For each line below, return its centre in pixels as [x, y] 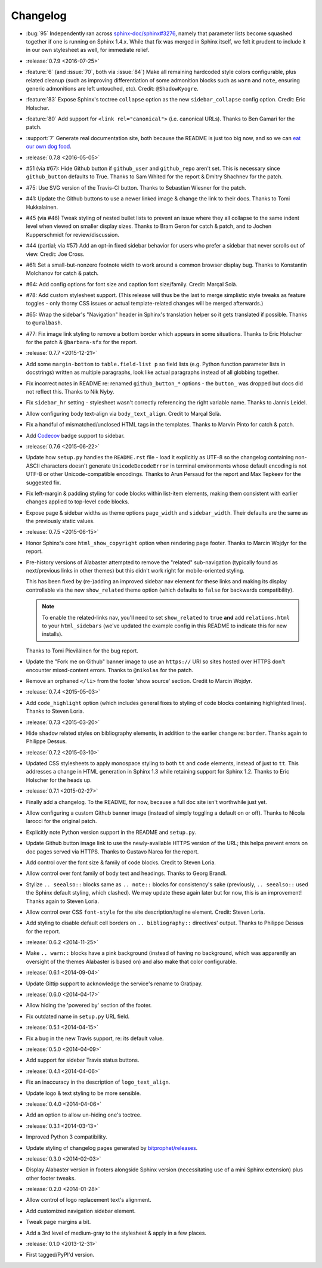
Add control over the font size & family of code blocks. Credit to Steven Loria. [121, 862]
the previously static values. [60, 521]
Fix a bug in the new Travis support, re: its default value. [95, 1038]
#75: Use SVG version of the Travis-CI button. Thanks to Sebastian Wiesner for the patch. [136, 187]
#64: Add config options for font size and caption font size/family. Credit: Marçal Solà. [132, 284]
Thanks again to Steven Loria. [63, 901]
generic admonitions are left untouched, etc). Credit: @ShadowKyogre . [112, 88]
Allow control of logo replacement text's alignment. [89, 1200]
